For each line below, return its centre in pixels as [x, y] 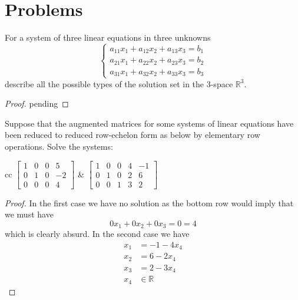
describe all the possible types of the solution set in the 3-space [119, 83]
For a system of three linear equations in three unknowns [108, 37]
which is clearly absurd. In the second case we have [97, 234]
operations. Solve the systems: [59, 146]
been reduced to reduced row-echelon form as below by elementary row [133, 135]
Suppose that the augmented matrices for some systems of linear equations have [149, 123]
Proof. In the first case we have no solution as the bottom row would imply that [149, 202]
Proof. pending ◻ [37, 103]
